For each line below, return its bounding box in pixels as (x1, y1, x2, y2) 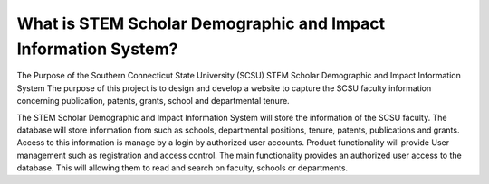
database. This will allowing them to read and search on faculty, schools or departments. (16, 162, 349, 173)
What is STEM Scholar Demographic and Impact (16, 14, 386, 33)
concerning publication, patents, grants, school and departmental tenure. (16, 96, 290, 106)
